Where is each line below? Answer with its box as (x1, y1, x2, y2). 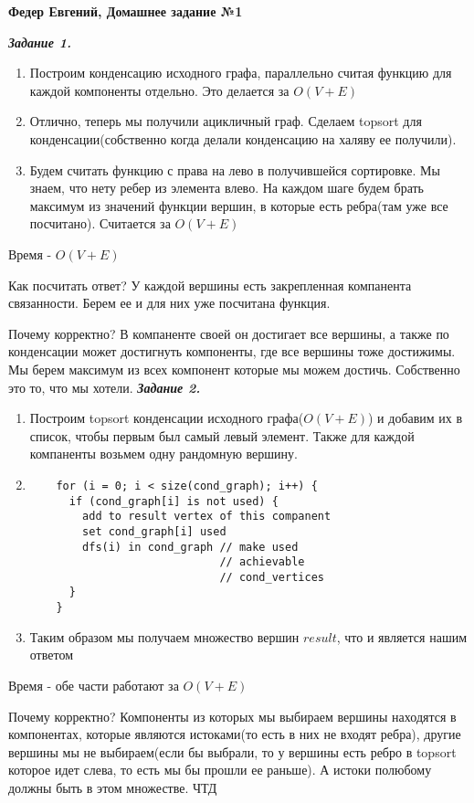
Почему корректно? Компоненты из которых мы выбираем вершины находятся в (8, 706, 457, 725)
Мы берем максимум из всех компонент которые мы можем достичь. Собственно (8, 359, 460, 378)
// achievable (219, 555, 305, 569)
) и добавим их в (368, 408, 463, 428)
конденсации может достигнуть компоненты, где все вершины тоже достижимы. (8, 342, 456, 361)
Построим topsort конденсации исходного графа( (29, 408, 304, 428)
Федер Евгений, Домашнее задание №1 (8, 2, 243, 20)
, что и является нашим (336, 627, 468, 646)
